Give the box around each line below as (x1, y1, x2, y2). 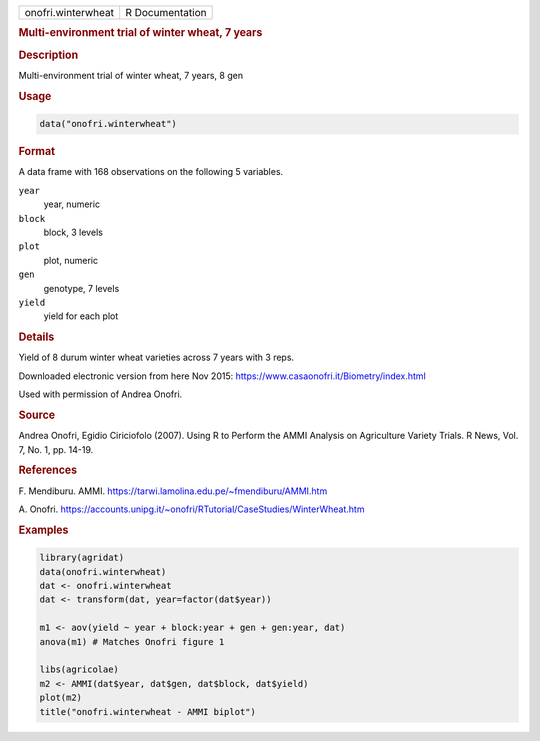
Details (18, 330, 55, 344)
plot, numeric (43, 254, 99, 266)
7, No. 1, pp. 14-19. (18, 443, 94, 455)
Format (18, 145, 55, 159)
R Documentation (125, 6, 207, 19)
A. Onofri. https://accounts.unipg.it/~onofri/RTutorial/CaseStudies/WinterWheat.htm (18, 503, 365, 515)
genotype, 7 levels (43, 282, 120, 294)
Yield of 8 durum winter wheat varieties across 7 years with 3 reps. (18, 351, 295, 364)
